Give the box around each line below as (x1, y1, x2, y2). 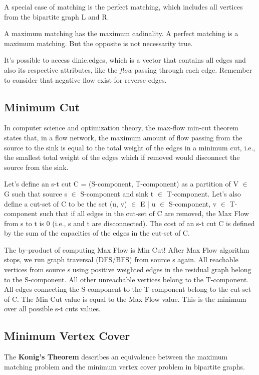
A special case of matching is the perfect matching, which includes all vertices (4, 2, 243, 12)
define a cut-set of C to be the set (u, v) (4, 198, 127, 209)
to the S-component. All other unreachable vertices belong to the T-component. (4, 274, 249, 284)
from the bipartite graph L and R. (4, 11, 109, 22)
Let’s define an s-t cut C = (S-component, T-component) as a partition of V (4, 178, 238, 189)
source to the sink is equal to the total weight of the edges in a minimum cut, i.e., (4, 142, 255, 152)
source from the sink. (4, 161, 69, 172)
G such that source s (4, 188, 67, 199)
